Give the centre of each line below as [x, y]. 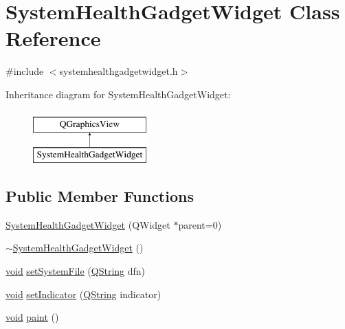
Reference [53, 38]
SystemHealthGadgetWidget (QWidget [88, 224]
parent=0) [200, 224]
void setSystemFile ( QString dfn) [76, 271]
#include [25, 71]
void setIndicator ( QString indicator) [84, 294]
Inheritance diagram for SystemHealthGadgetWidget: [118, 94]
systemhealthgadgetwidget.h [119, 71]
